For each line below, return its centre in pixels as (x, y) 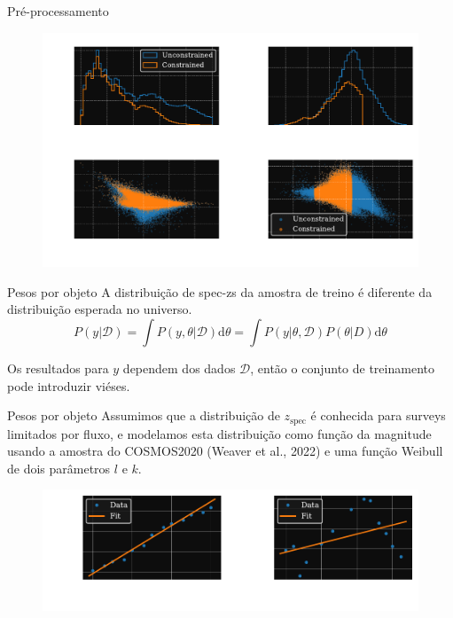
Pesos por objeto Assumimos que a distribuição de (144, 415)
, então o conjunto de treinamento (342, 368)
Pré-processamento (58, 11)
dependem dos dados (179, 368)
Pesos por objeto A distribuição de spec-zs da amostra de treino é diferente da (220, 291)
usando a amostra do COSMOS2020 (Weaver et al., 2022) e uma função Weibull (225, 451)
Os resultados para (58, 368)
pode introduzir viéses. (69, 385)
